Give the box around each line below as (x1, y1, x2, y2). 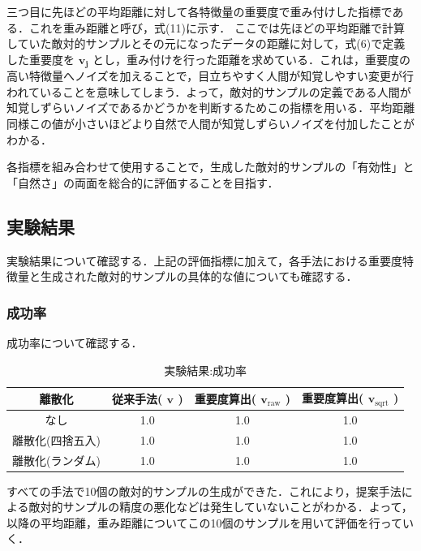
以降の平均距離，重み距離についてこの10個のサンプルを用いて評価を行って (6, 514, 403, 531)
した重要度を (6, 50, 75, 67)
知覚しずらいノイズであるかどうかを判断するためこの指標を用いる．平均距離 (6, 99, 415, 116)
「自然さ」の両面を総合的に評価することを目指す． (6, 174, 279, 191)
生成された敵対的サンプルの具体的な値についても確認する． (40, 268, 358, 285)
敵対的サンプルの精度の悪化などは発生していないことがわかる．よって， (28, 498, 413, 515)
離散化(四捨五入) (12, 431, 101, 448)
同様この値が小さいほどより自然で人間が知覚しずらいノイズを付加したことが (6, 115, 415, 132)
